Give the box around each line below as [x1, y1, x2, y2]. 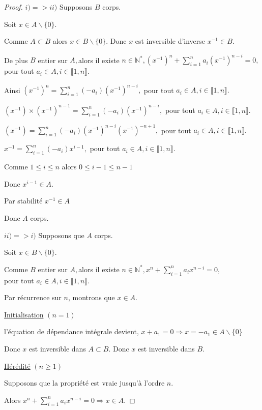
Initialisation [4, 309, 44, 319]
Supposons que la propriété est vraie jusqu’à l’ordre [4, 377, 165, 388]
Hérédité [4, 360, 31, 371]
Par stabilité [4, 195, 43, 206]
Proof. [4, 2, 23, 12]
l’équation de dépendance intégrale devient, [4, 326, 139, 337]
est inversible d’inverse [135, 36, 206, 46]
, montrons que [68, 292, 115, 303]
